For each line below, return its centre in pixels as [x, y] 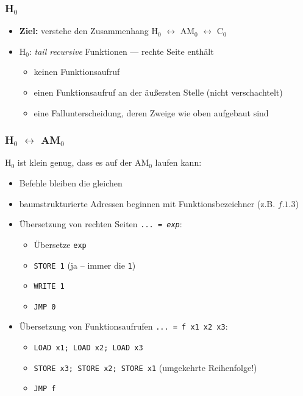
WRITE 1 [49, 287]
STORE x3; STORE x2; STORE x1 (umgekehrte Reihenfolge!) [145, 367]
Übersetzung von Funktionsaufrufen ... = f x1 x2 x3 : [123, 326]
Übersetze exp [60, 244]
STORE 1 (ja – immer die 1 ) [85, 265]
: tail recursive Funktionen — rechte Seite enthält [121, 51]
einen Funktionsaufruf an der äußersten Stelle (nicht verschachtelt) [158, 92]
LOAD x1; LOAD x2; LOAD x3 [88, 348]
